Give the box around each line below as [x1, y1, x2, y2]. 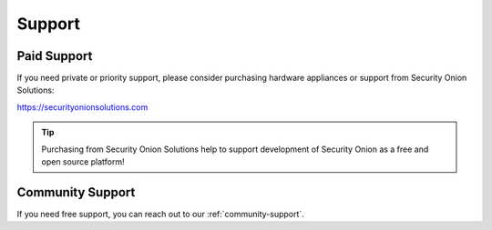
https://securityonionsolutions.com [16, 101, 149, 113]
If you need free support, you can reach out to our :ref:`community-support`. [16, 208, 304, 219]
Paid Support [16, 48, 93, 64]
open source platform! [41, 156, 125, 167]
